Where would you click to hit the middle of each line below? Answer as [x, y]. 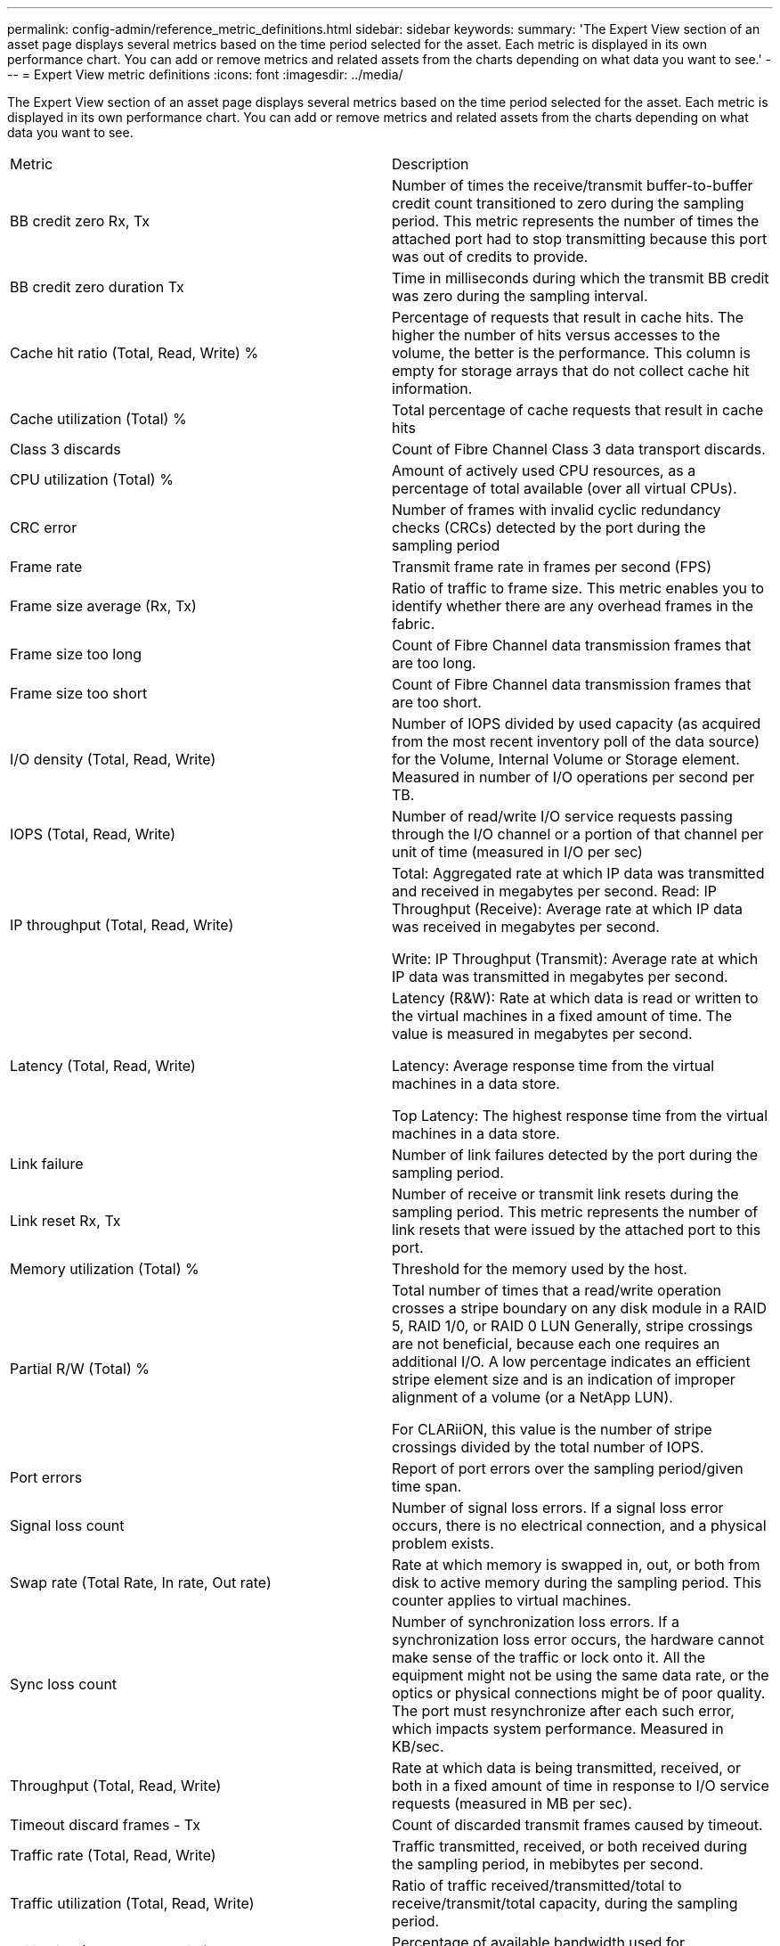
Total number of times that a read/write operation [557, 1290]
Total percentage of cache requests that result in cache [578, 410]
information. [432, 388]
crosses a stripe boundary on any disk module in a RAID [580, 1308]
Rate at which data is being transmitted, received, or [567, 1768]
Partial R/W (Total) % [80, 1369]
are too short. [437, 702]
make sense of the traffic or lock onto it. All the [549, 1657]
